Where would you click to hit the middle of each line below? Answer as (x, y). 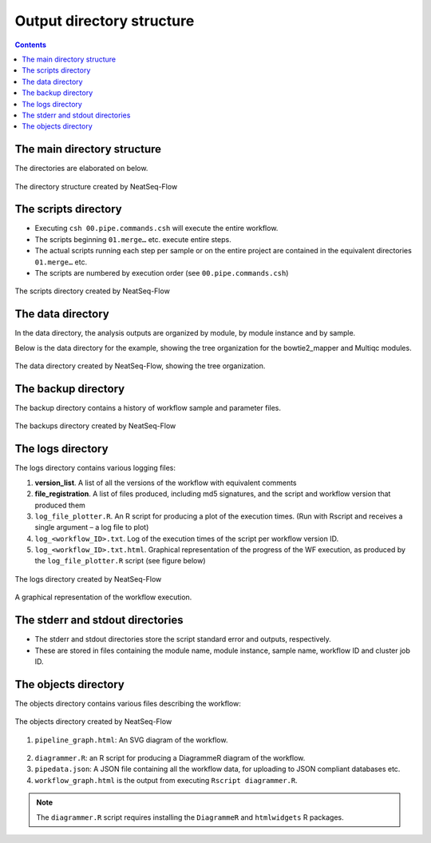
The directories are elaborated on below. (81, 169)
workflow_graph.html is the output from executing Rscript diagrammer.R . (166, 780)
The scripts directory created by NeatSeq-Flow (93, 291)
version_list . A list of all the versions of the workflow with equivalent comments (166, 483)
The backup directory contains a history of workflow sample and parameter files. (148, 408)
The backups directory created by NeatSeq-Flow (95, 426)
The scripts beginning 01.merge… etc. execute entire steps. (133, 239)
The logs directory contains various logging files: (95, 468)
